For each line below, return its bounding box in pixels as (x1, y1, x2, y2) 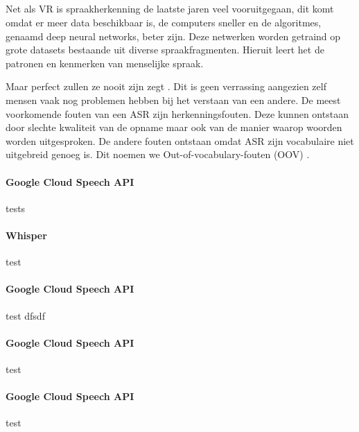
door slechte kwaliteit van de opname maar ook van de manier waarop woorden (6, 120, 342, 135)
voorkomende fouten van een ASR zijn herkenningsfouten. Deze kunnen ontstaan (6, 106, 349, 121)
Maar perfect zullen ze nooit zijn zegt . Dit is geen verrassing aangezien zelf (6, 79, 326, 94)
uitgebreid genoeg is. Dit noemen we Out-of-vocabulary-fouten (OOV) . (6, 147, 310, 162)
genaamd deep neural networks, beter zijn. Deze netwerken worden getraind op (6, 28, 341, 43)
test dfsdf (6, 308, 45, 322)
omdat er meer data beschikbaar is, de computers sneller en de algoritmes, (6, 15, 322, 29)
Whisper (6, 227, 47, 242)
